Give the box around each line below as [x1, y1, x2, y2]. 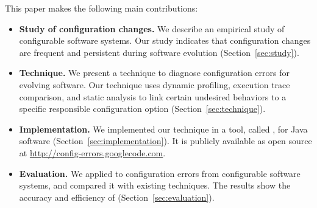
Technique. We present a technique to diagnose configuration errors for [19, 66, 290, 79]
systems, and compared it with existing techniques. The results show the [19, 179, 291, 192]
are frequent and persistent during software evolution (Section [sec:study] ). [19, 46, 299, 58]
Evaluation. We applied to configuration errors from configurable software [19, 167, 301, 179]
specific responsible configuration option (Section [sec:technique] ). [19, 102, 266, 115]
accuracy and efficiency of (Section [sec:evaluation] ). [19, 190, 215, 203]
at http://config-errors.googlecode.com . [19, 146, 166, 159]
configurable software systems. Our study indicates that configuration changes [19, 34, 311, 47]
